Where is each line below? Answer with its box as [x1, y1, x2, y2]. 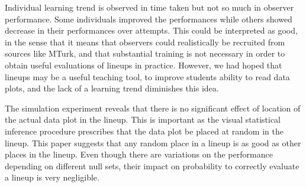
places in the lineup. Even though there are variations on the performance [5, 148, 273, 160]
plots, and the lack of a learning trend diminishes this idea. [5, 82, 219, 94]
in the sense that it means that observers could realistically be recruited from [5, 35, 285, 48]
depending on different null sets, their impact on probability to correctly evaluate [5, 159, 299, 172]
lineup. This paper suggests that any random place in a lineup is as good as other [5, 136, 301, 149]
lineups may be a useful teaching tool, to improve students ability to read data [5, 70, 290, 83]
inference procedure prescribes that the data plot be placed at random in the [5, 124, 284, 137]
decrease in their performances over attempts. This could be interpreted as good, [5, 24, 298, 37]
